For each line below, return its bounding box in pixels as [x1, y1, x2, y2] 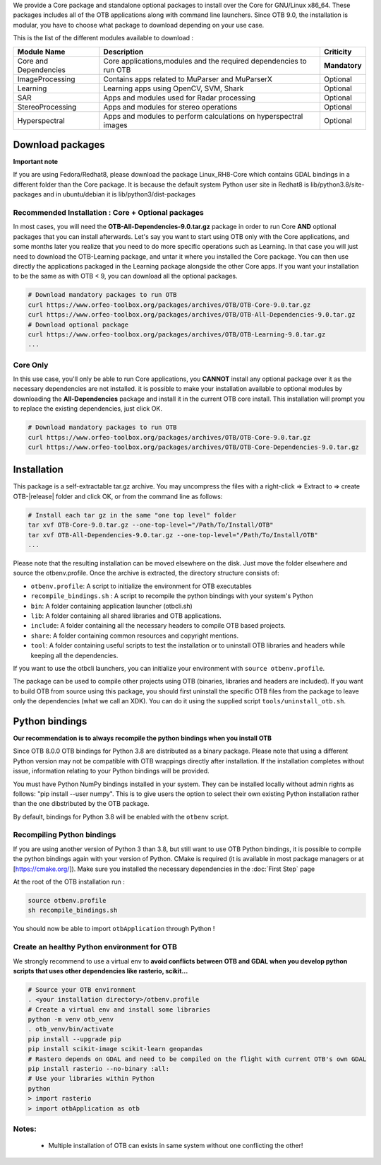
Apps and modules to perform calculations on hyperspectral [103, 111, 303, 121]
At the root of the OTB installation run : [13, 877, 125, 886]
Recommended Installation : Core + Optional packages [13, 208, 204, 218]
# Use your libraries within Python [28, 1075, 155, 1083]
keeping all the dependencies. [30, 651, 119, 660]
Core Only [13, 360, 49, 370]
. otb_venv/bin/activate [28, 1025, 114, 1034]
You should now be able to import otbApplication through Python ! [13, 925, 215, 933]
